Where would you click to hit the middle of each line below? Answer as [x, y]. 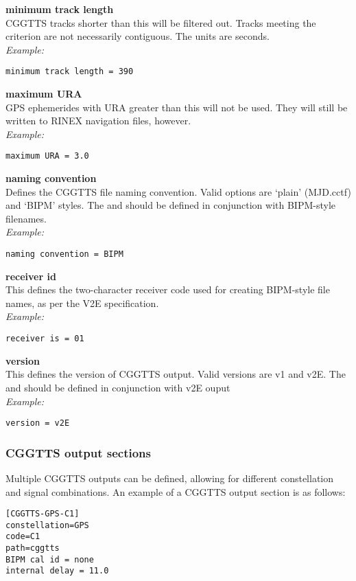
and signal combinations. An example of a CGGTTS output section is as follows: [176, 491]
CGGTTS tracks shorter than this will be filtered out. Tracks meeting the [161, 22]
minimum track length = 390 [70, 72]
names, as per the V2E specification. [82, 303]
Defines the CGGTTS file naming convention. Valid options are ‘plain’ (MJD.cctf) [178, 191]
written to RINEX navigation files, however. [98, 121]
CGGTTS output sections [78, 452]
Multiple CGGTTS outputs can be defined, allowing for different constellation [170, 478]
